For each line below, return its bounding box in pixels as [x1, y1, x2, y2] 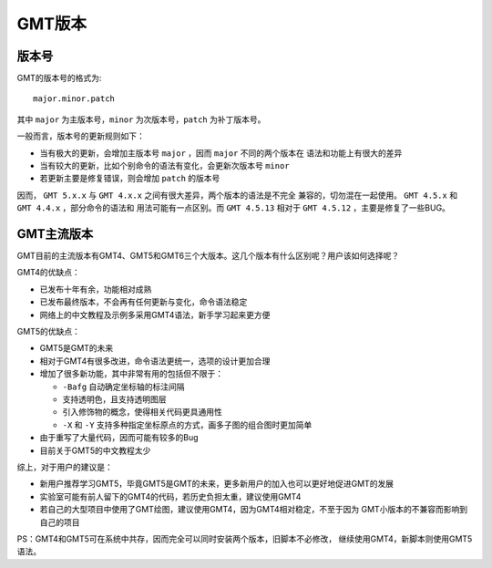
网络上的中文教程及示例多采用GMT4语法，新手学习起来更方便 [39, 309, 271, 320]
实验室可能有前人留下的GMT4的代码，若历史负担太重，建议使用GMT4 [39, 491, 302, 501]
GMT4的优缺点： [16, 267, 81, 278]
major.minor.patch [33, 94, 116, 104]
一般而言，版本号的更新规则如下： [16, 130, 145, 141]
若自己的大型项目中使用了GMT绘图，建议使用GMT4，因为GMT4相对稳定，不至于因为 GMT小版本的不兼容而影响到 [39, 504, 468, 515]
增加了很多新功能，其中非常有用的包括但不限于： [39, 368, 223, 379]
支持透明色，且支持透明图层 [62, 394, 167, 405]
